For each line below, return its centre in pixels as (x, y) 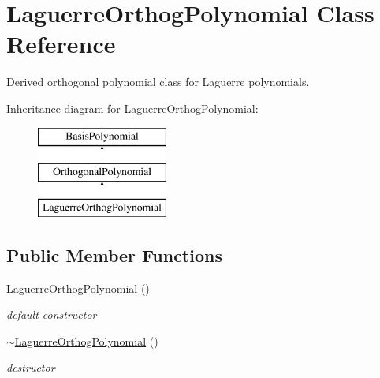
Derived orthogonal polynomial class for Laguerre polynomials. (158, 82)
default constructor (52, 314)
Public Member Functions (114, 254)
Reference (61, 44)
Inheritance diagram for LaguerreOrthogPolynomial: (132, 108)
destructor (31, 367)
